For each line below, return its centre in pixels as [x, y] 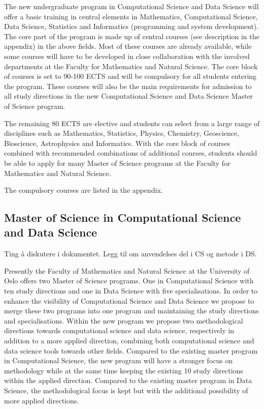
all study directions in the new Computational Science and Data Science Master [129, 96]
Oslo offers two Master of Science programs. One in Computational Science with [129, 281]
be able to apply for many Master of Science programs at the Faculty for [117, 163]
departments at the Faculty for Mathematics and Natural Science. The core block [131, 66]
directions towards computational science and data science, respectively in [119, 330]
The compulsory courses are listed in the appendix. [84, 190]
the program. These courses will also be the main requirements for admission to [128, 86]
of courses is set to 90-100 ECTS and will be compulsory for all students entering [130, 76]
